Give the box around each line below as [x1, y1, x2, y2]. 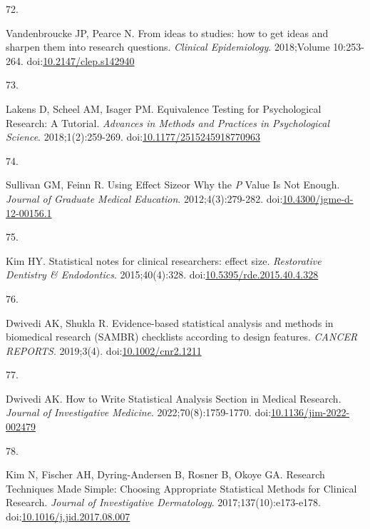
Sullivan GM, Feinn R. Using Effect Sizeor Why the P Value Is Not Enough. [6, 177, 340, 192]
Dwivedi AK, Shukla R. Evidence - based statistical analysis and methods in [6, 315, 334, 330]
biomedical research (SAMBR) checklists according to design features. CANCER [6, 329, 358, 344]
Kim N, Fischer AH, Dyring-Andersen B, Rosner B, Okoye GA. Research [6, 467, 325, 482]
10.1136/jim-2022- [271, 405, 350, 420]
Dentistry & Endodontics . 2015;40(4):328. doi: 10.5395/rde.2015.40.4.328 [6, 267, 319, 282]
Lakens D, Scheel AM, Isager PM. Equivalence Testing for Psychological [6, 101, 322, 116]
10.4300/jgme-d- [282, 191, 354, 206]
